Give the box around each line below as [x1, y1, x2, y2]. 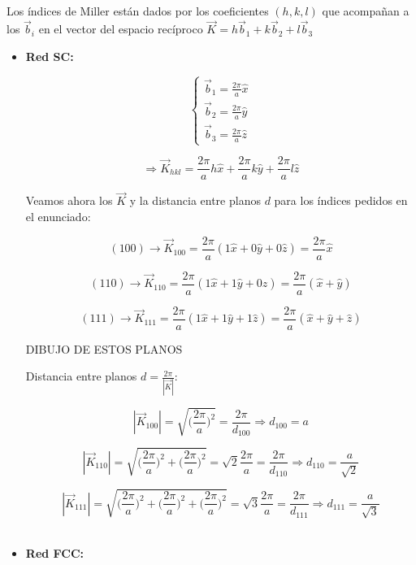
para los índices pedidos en [274, 192, 408, 209]
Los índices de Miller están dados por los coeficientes [6, 2, 269, 20]
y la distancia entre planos [129, 192, 261, 209]
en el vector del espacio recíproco [38, 20, 203, 37]
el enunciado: [25, 208, 91, 224]
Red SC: [25, 47, 74, 64]
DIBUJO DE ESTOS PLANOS [25, 340, 183, 357]
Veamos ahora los [25, 192, 113, 209]
